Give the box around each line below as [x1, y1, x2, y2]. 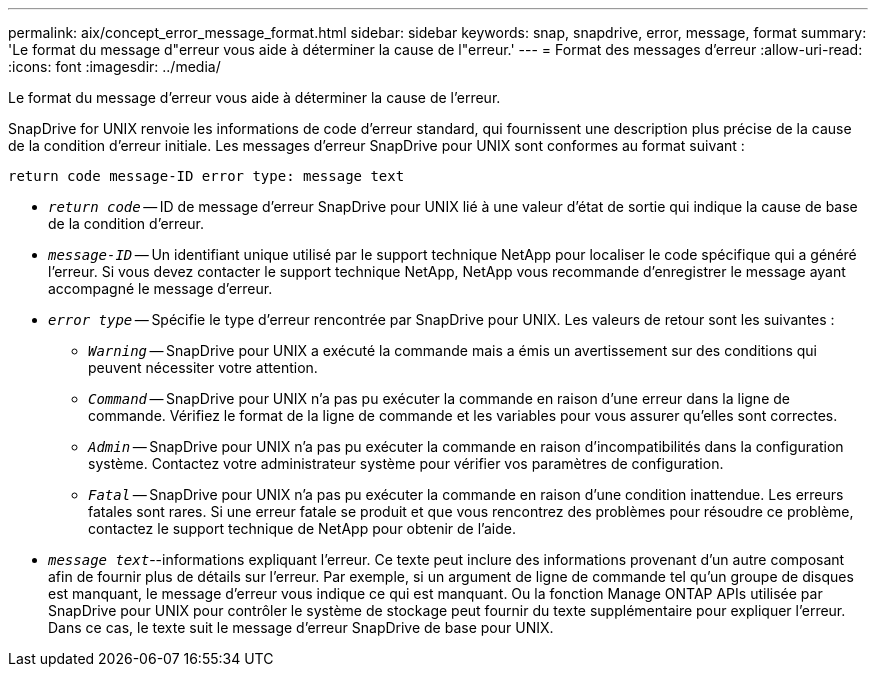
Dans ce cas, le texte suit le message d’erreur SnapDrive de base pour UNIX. [48, 619, 554, 636]
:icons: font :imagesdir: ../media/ [8, 58, 221, 75]
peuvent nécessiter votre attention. [88, 359, 318, 376]
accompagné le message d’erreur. [48, 280, 273, 297]
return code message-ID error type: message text [8, 168, 405, 184]
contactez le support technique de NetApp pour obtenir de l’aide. [88, 520, 516, 537]
